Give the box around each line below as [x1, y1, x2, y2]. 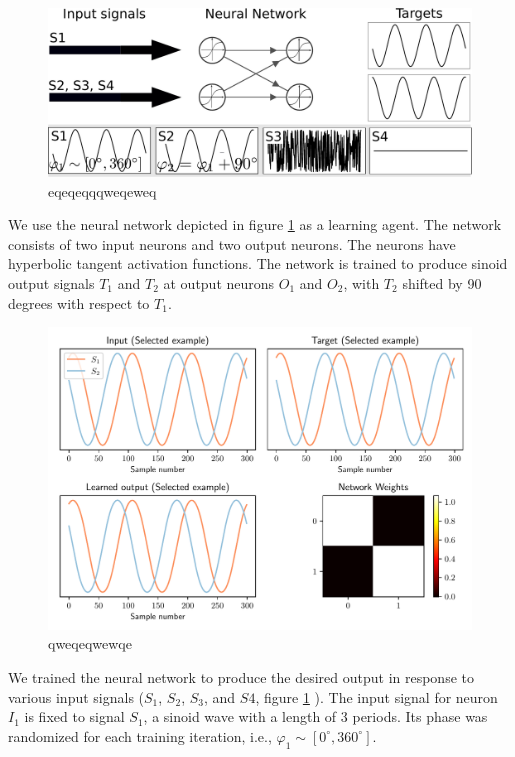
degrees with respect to [8, 292, 150, 313]
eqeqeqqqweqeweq [48, 180, 157, 201]
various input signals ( [8, 686, 145, 707]
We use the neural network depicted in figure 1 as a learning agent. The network [8, 214, 502, 235]
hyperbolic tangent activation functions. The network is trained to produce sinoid [8, 253, 508, 274]
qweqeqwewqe [48, 633, 132, 654]
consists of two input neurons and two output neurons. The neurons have [8, 233, 456, 254]
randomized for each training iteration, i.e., [8, 725, 272, 746]
